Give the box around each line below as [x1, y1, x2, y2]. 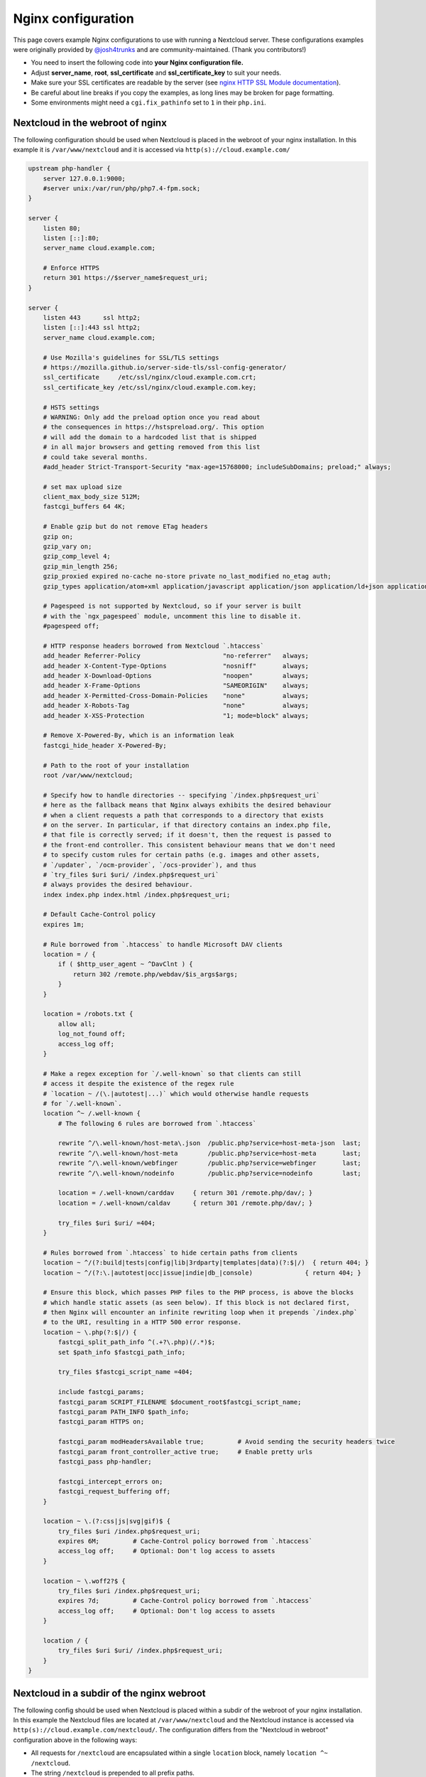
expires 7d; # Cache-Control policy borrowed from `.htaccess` [58, 1596, 313, 1605]
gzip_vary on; [43, 542, 92, 551]
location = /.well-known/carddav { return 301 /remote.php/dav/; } [58, 1189, 313, 1197]
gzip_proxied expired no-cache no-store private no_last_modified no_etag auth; [43, 572, 332, 581]
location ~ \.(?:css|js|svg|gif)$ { [43, 1518, 170, 1525]
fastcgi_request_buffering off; [58, 1488, 170, 1496]
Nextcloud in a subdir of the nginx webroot [13, 1687, 206, 1699]
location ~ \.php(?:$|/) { [43, 1328, 138, 1336]
